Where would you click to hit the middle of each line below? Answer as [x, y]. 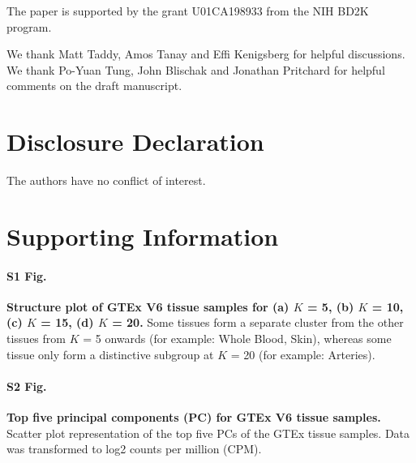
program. [29, 26]
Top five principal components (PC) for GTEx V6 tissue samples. [194, 417]
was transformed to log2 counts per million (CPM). [134, 449]
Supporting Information [143, 236]
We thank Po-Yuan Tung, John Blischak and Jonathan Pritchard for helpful [196, 69]
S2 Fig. [27, 386]
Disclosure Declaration [135, 141]
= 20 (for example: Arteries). [303, 354]
